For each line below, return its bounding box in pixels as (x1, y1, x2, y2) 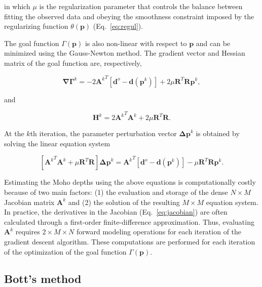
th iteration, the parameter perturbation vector (30, 128, 177, 139)
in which (4, 1, 30, 11)
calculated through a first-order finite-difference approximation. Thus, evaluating (4, 216, 254, 227)
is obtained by (196, 128, 240, 139)
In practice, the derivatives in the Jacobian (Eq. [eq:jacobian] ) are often (4, 207, 228, 217)
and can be (196, 37, 231, 48)
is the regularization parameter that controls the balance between (39, 1, 243, 11)
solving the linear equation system (4, 138, 110, 148)
